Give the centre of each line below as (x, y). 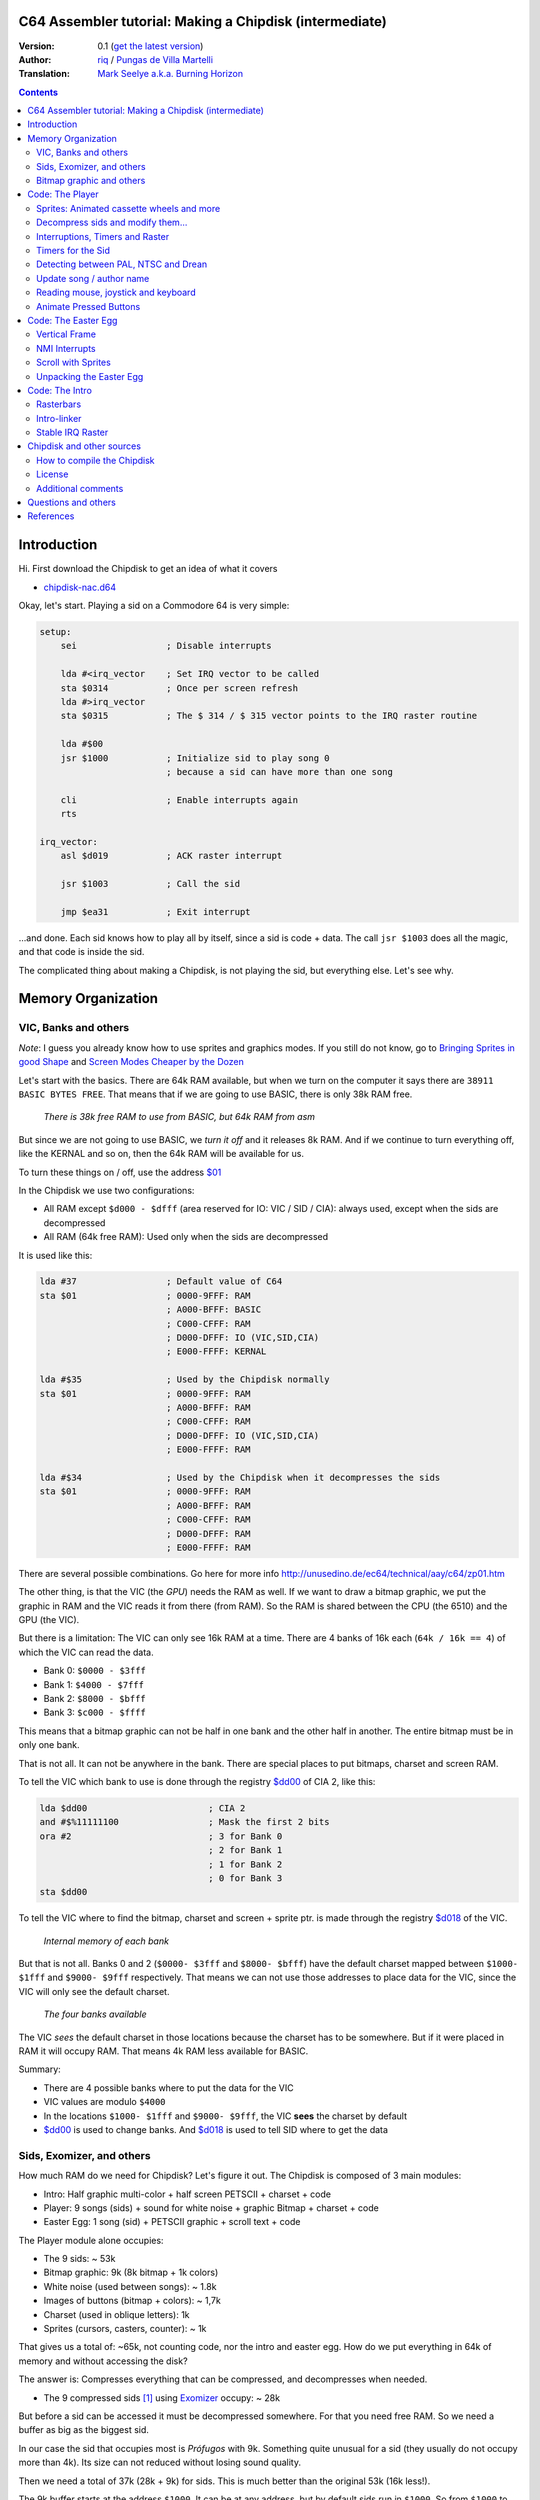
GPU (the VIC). (49, 1620)
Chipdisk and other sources (84, 446)
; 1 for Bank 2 (245, 1864)
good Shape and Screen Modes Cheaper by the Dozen (131, 1062)
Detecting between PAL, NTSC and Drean (122, 264)
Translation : (44, 74)
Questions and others (72, 502)
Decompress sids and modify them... (112, 222)
